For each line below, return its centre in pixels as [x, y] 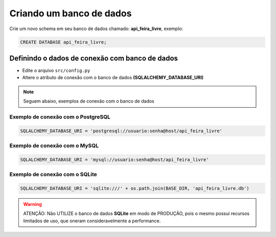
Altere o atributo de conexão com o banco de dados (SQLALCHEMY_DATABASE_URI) [113, 78]
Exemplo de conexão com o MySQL [54, 146]
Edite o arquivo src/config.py [56, 70]
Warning [32, 204]
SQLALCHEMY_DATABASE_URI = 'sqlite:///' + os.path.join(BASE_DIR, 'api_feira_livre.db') [135, 188]
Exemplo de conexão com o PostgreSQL [60, 116]
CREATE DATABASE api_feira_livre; [63, 42]
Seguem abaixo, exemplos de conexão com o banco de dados [89, 101]
